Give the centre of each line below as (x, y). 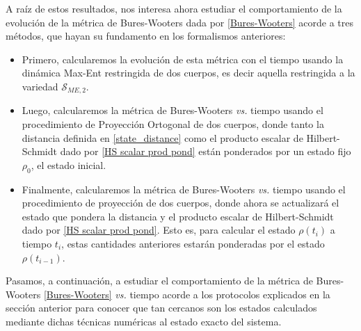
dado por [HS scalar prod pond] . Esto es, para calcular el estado (159, 230)
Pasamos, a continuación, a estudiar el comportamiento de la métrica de (159, 281)
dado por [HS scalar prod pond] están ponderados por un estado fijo (206, 151)
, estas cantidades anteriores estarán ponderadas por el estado (193, 243)
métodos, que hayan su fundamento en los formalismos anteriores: (146, 36)
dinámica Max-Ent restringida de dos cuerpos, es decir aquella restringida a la (188, 73)
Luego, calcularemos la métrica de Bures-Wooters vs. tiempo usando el (173, 110)
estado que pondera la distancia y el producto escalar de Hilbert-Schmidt (178, 216)
